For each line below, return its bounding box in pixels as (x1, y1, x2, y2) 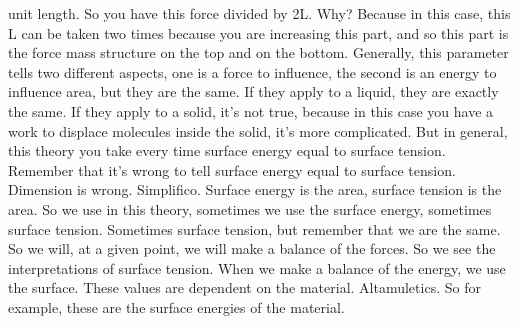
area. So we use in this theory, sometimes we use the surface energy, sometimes (8, 198, 492, 219)
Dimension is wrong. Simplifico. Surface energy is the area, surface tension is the (8, 179, 502, 200)
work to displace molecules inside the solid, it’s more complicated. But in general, (8, 120, 508, 141)
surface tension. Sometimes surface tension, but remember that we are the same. (8, 218, 501, 239)
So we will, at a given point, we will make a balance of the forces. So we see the (8, 238, 496, 259)
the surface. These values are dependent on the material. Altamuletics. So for (8, 277, 481, 298)
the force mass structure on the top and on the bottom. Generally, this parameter (8, 42, 509, 63)
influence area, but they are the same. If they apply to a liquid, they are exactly (8, 81, 499, 102)
